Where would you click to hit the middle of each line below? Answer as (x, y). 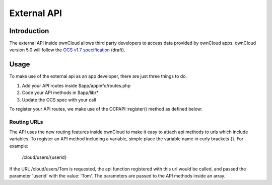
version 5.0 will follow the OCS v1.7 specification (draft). (67, 50)
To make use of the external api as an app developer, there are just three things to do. (98, 76)
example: (19, 146)
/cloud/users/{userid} (44, 157)
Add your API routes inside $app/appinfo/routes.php (76, 85)
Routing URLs (26, 122)
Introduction (29, 31)
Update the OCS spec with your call (59, 100)
